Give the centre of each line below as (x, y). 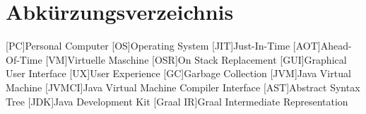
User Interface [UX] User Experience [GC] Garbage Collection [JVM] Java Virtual (178, 73)
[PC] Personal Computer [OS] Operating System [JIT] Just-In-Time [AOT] (163, 46)
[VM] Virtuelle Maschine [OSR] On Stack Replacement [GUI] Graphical (196, 59)
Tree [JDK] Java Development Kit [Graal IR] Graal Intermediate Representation (177, 101)
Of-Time (24, 59)
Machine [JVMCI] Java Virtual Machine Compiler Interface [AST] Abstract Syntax (183, 87)
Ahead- (336, 46)
